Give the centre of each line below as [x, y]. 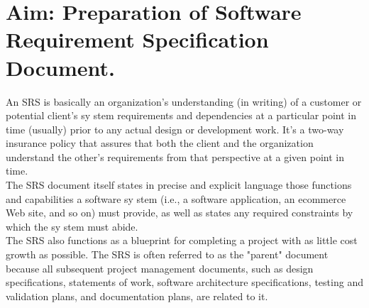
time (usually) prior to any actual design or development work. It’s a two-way [175, 129]
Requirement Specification [137, 39]
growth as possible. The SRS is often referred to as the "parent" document [167, 254]
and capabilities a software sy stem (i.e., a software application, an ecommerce [176, 198]
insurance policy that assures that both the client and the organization [160, 143]
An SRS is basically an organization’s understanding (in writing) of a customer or [184, 101]
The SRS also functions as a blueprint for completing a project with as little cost [182, 240]
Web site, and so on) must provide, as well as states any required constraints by [180, 213]
